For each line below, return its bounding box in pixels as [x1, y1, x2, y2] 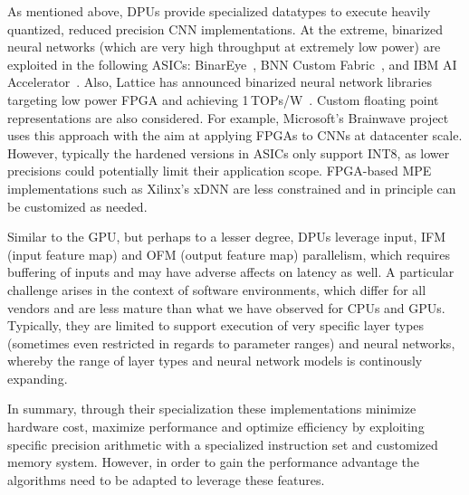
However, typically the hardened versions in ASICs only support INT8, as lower [7, 143, 450, 162]
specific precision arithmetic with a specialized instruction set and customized [7, 434, 438, 453]
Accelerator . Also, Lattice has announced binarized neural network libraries [7, 72, 432, 91]
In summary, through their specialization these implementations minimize [7, 399, 416, 418]
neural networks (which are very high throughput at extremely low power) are [7, 37, 441, 56]
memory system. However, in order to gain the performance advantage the [7, 452, 419, 471]
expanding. [7, 368, 68, 387]
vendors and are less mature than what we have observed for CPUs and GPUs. [7, 298, 445, 317]
